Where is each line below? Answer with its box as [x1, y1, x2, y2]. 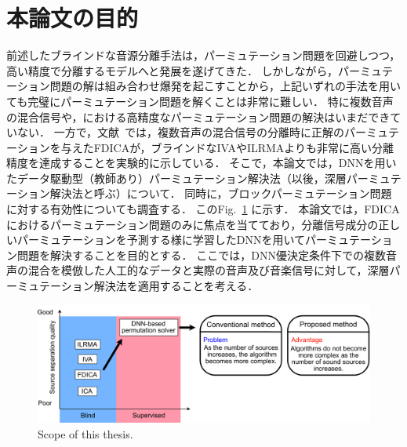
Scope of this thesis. [38, 425, 133, 442]
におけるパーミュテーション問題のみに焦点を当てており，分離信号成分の [6, 216, 379, 232]
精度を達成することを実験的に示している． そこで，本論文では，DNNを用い [6, 154, 397, 171]
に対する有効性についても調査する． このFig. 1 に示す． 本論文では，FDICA [6, 201, 400, 217]
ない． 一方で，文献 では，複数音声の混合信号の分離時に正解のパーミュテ [16, 124, 400, 140]
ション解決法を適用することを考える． [60, 278, 259, 294]
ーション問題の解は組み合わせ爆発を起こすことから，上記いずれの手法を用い [6, 78, 402, 94]
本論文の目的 [6, 2, 139, 34]
